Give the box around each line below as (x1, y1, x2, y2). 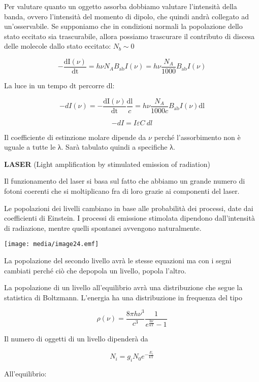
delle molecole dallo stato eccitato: (4, 41, 111, 51)
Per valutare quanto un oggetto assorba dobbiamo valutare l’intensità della (4, 1, 237, 11)
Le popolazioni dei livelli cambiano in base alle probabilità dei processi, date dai (4, 202, 253, 213)
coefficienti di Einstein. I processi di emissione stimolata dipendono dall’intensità (4, 213, 255, 223)
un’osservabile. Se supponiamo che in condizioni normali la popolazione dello (4, 21, 243, 31)
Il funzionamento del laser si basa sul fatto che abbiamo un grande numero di (4, 176, 245, 186)
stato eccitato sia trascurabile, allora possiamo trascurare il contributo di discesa (4, 30, 255, 41)
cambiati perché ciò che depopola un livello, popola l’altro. (4, 265, 186, 275)
